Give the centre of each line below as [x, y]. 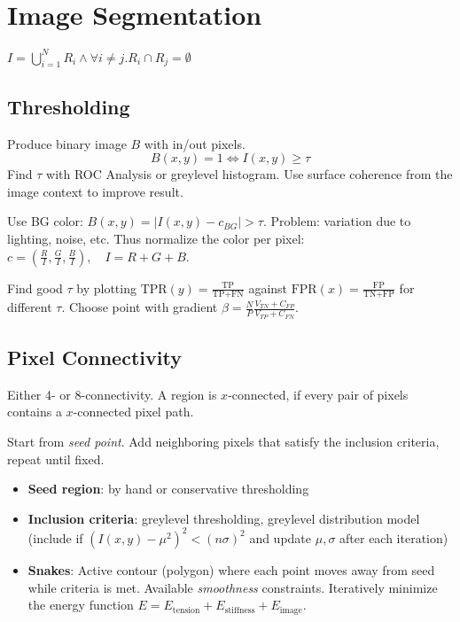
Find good [35, 288]
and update [281, 537]
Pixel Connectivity [94, 358]
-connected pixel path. [133, 412]
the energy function [81, 605]
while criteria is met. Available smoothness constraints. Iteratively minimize [233, 587]
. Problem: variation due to [337, 221]
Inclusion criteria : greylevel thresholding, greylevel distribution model [224, 518]
